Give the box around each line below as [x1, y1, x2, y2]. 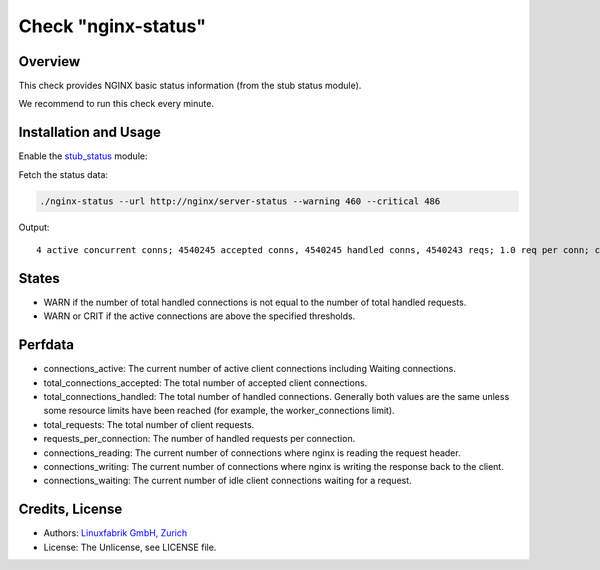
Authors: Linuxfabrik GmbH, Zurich [43, 527, 188, 539]
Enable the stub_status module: [18, 150, 148, 162]
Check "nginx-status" [18, 15, 207, 37]
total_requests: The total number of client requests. [43, 418, 255, 430]
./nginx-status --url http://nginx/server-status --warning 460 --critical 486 [39, 195, 441, 207]
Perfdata [18, 336, 75, 354]
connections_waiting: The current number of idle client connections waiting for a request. [43, 475, 412, 487]
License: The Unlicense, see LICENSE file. [43, 541, 217, 553]
